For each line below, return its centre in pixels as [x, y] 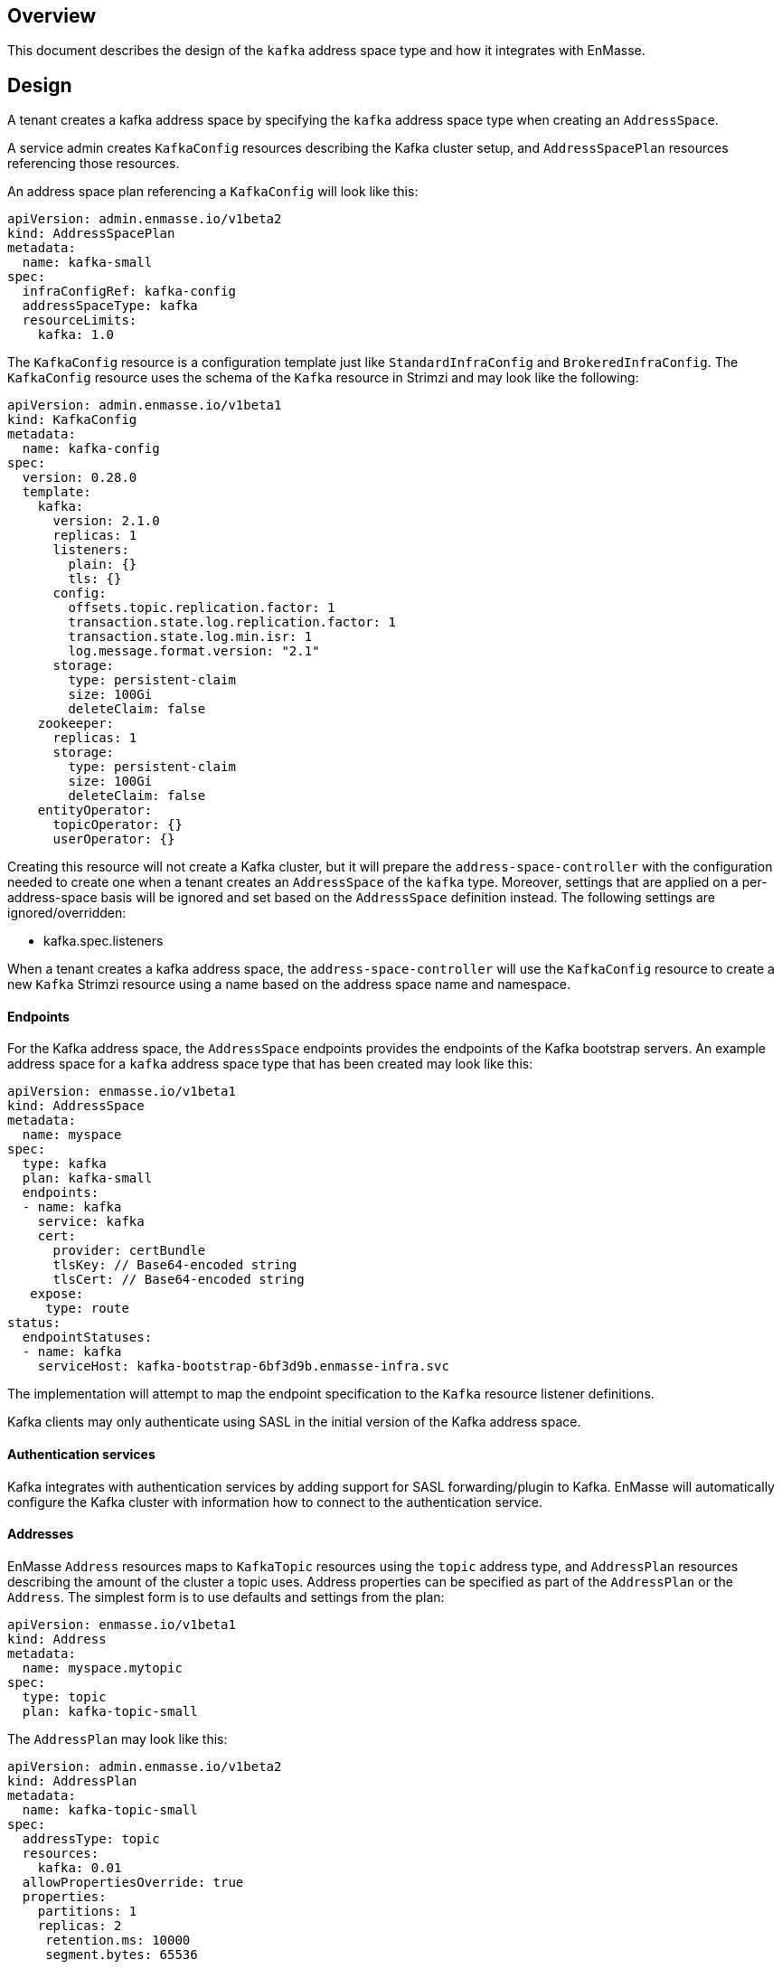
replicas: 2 [80, 1925]
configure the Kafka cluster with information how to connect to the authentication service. [275, 1502]
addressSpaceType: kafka [110, 306]
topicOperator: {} [118, 825]
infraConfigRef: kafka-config [129, 292]
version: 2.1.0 [106, 521]
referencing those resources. [94, 164]
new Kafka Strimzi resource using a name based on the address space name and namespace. [289, 984]
